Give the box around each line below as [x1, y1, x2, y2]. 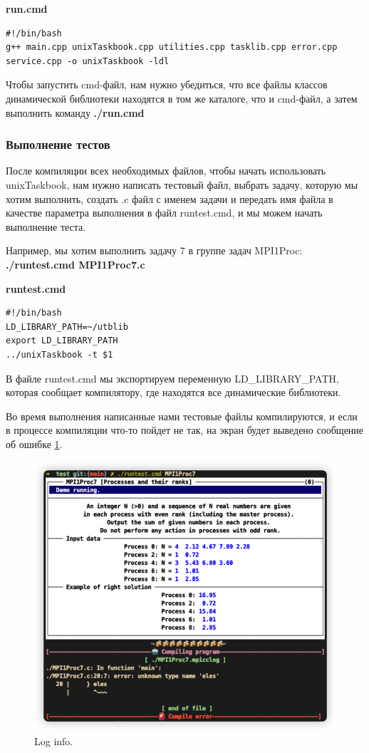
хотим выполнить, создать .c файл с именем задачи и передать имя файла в [6, 191, 333, 206]
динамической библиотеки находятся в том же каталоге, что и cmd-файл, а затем [6, 90, 358, 105]
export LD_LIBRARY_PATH [6, 336, 118, 346]
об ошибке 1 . [6, 436, 63, 451]
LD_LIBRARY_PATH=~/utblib [6, 321, 128, 332]
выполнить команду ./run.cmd [6, 105, 145, 120]
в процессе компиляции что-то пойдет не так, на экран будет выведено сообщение [6, 422, 364, 437]
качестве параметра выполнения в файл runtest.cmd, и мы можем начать [6, 205, 323, 220]
